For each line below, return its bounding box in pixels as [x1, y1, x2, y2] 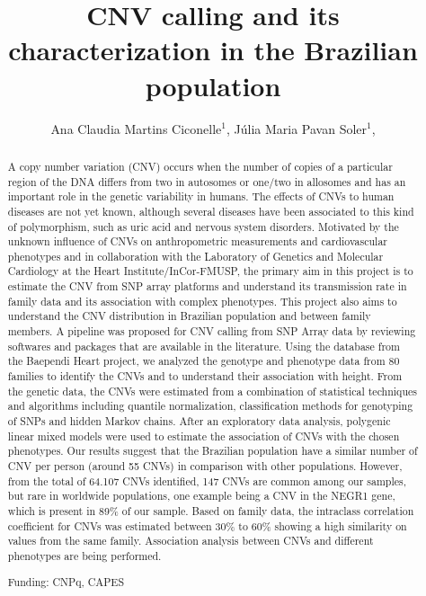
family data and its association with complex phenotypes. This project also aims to [7, 293, 397, 308]
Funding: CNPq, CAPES [7, 574, 124, 589]
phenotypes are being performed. [7, 547, 162, 563]
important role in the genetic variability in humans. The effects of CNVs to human [7, 189, 395, 204]
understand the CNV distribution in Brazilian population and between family [7, 308, 371, 324]
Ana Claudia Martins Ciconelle [50, 119, 222, 138]
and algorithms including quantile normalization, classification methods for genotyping [7, 398, 413, 414]
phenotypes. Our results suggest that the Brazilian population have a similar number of [7, 443, 418, 458]
